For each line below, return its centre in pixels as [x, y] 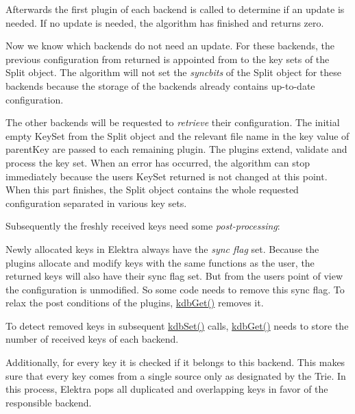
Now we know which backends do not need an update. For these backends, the [170, 46]
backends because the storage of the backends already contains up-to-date [160, 85]
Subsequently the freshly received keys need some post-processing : [143, 226]
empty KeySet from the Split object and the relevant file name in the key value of [177, 135]
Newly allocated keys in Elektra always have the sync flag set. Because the [162, 248]
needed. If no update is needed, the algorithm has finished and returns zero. [165, 22]
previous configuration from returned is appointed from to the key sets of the [168, 59]
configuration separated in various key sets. [96, 203]
